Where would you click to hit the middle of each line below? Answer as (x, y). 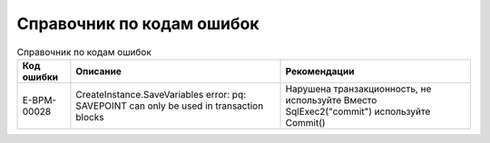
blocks (90, 117)
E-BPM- (39, 100)
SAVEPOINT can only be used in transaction (170, 106)
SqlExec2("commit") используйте (358, 111)
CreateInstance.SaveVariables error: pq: (161, 94)
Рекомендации (320, 71)
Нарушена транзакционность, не (358, 89)
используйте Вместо (331, 100)
